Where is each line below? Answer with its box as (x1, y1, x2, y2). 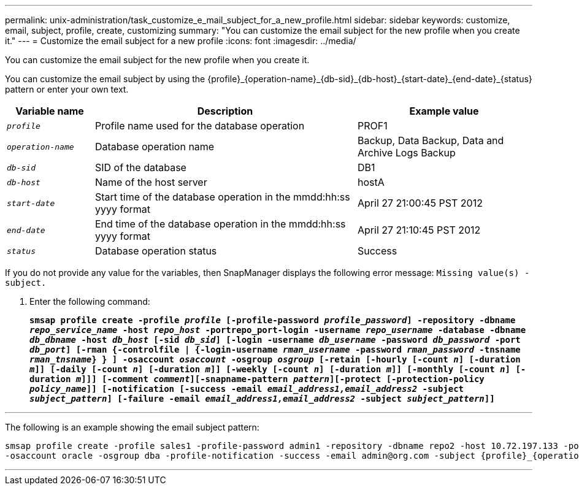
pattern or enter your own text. (5, 84, 129, 94)
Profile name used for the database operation (94, 120, 305, 132)
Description (197, 105, 253, 117)
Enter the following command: (29, 296, 150, 307)
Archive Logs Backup (357, 147, 456, 159)
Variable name (15, 105, 84, 117)
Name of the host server (94, 176, 207, 188)
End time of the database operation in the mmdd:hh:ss (94, 218, 346, 230)
